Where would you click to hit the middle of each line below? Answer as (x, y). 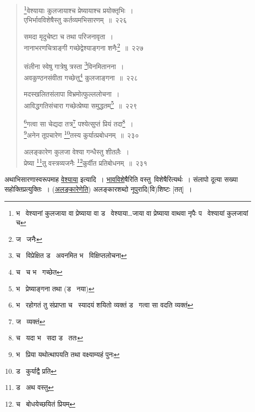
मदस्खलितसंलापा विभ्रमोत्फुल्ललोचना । (72, 94)
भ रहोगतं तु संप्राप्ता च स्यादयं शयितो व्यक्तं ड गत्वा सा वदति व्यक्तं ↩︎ (104, 305)
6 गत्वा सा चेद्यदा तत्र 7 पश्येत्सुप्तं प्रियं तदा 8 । (79, 123)
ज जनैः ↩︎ (29, 239)
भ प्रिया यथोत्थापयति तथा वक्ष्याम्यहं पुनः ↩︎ (68, 354)
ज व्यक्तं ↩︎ (31, 321)
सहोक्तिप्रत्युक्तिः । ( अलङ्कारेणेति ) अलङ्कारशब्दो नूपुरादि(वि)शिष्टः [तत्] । (98, 189)
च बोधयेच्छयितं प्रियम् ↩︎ (46, 403)
